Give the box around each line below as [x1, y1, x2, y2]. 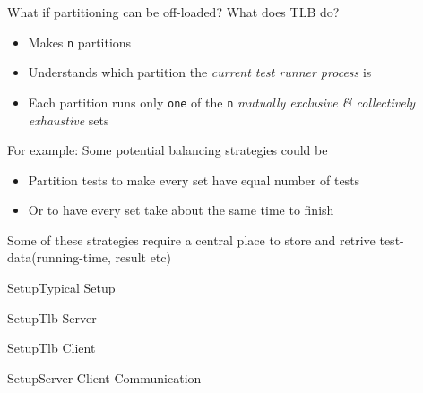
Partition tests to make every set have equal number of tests [28, 170, 360, 189]
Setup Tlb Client [7, 338, 96, 357]
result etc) [115, 248, 171, 267]
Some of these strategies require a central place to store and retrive [7, 230, 376, 249]
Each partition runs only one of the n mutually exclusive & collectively [28, 92, 416, 111]
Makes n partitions [28, 32, 132, 51]
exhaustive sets [28, 110, 109, 129]
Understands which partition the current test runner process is [28, 63, 372, 81]
